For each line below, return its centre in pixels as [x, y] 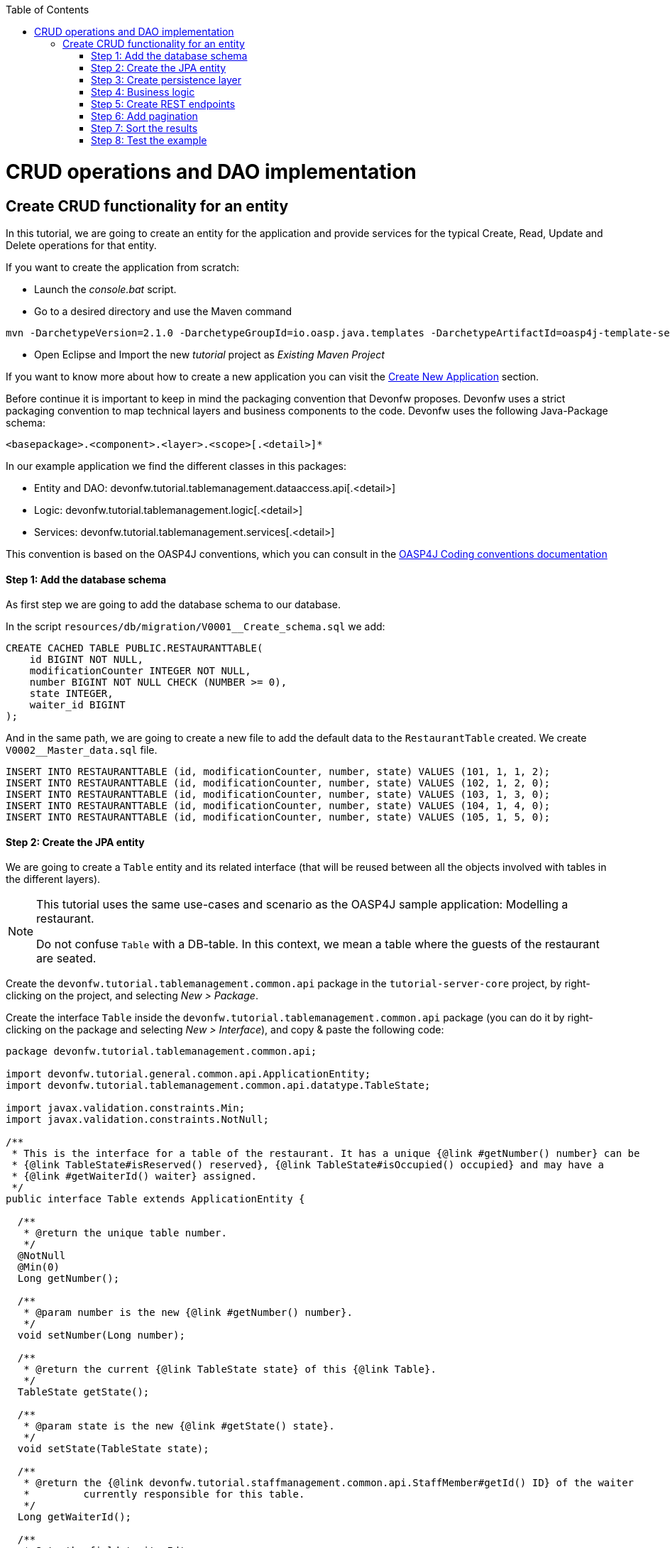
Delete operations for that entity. [81, 245]
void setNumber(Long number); [101, 1335]
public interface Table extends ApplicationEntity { [155, 1199]
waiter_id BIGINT [77, 705]
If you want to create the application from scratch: [123, 267]
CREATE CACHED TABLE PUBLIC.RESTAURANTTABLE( [134, 648]
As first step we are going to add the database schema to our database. [174, 605]
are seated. [66, 959]
